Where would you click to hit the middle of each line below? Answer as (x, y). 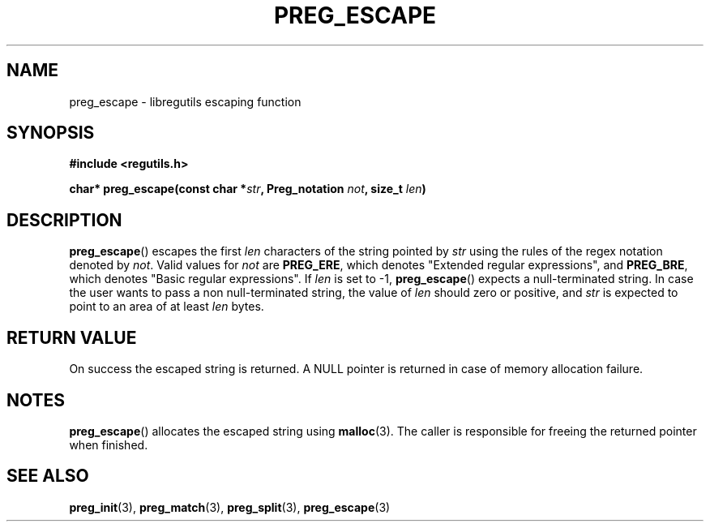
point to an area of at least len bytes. (167, 307)
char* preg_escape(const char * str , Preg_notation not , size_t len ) (248, 189)
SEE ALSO (48, 476)
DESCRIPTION (64, 220)
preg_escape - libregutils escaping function (185, 101)
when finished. (109, 444)
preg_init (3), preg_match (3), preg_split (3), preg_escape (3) (230, 507)
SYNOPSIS (51, 133)
